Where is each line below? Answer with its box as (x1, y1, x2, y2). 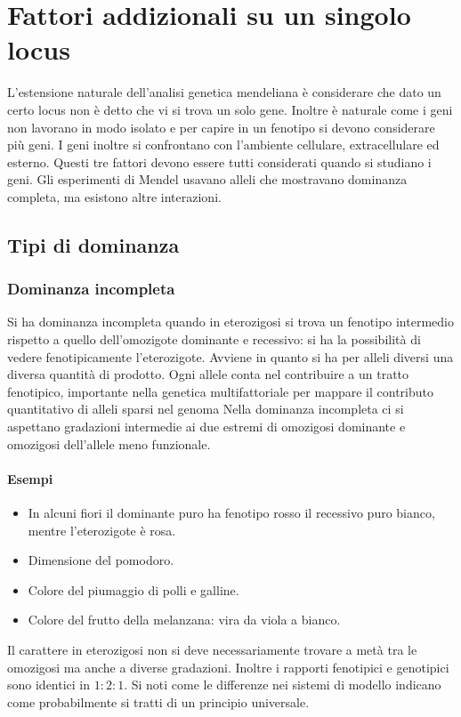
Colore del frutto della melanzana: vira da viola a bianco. (28, 610, 341, 629)
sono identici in (7, 675, 91, 694)
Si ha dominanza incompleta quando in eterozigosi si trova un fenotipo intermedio (7, 312, 454, 331)
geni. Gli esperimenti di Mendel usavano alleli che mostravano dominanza (7, 170, 408, 189)
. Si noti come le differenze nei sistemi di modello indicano (124, 675, 441, 694)
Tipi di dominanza (7, 230, 180, 258)
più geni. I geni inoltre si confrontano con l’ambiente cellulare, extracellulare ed (7, 135, 440, 154)
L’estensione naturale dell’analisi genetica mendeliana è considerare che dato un (7, 83, 441, 101)
